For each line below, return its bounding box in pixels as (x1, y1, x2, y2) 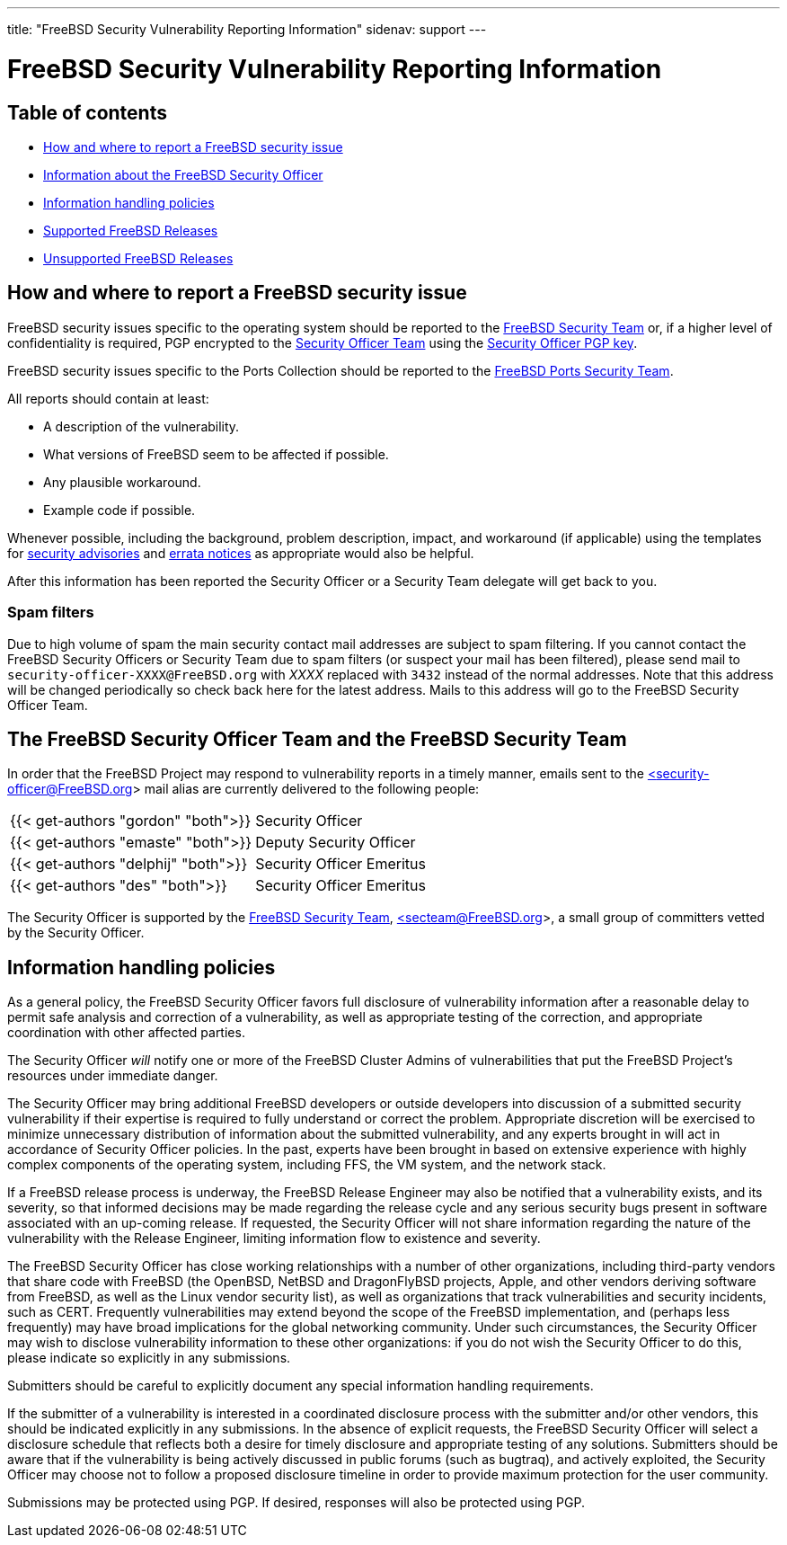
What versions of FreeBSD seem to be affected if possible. (43, 446, 389, 462)
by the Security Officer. (7, 925, 145, 941)
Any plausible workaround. (43, 474, 201, 490)
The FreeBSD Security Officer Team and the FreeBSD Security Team (7, 727, 627, 750)
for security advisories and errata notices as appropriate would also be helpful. (7, 545, 474, 561)
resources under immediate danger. (7, 1068, 218, 1084)
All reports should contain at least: (7, 390, 209, 406)
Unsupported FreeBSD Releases (43, 250, 234, 266)
